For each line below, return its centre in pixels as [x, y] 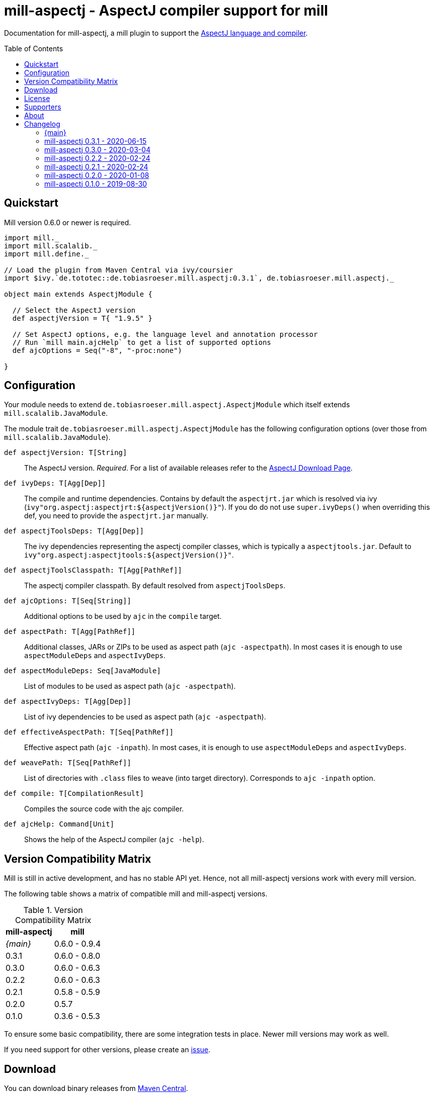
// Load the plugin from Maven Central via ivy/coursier [119, 270]
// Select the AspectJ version [74, 310]
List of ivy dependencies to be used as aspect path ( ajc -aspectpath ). [145, 717]
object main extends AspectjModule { [78, 294]
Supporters [43, 107]
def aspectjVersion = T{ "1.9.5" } [82, 318]
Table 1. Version [53, 910]
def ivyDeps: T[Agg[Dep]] [55, 483]
